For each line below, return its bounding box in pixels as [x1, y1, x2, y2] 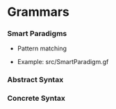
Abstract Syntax [7, 75, 64, 85]
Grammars [7, 4, 69, 20]
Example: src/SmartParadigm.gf [17, 58, 109, 66]
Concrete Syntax [7, 94, 66, 103]
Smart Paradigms [7, 29, 67, 39]
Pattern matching [17, 44, 67, 52]
